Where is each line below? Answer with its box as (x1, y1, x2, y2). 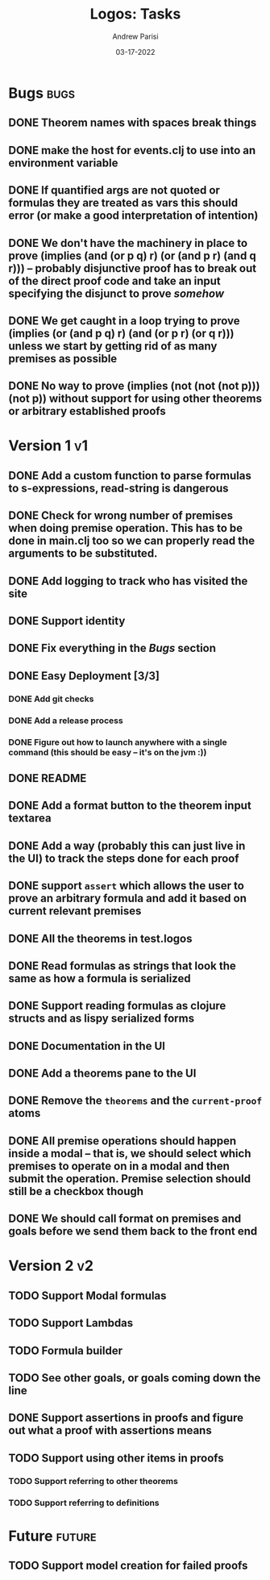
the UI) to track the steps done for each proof (8, 851, 239, 865)
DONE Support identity (8, 614, 126, 628)
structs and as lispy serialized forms (8, 1012, 195, 1026)
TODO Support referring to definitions (8, 1497, 160, 1508)
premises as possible (8, 352, 118, 366)
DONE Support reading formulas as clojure (8, 999, 226, 1013)
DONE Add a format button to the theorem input (8, 799, 251, 813)
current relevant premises (8, 905, 142, 918)
